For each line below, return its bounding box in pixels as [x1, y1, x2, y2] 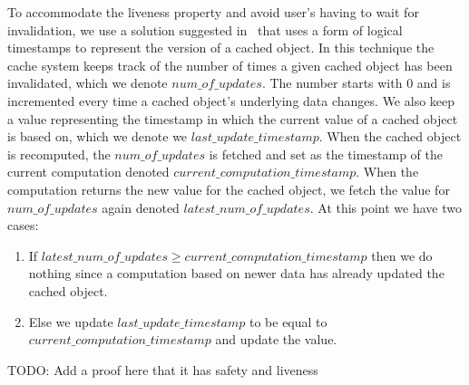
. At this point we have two [309, 197, 462, 217]
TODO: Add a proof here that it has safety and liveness [7, 360, 318, 379]
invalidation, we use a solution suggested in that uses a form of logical [7, 20, 403, 39]
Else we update [28, 312, 113, 331]
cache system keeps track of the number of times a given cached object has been [7, 55, 453, 74]
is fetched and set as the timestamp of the [209, 144, 443, 163]
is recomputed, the [7, 144, 111, 163]
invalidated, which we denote [7, 73, 168, 92]
